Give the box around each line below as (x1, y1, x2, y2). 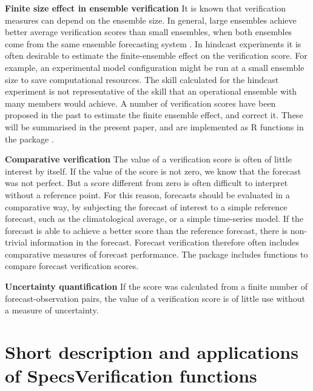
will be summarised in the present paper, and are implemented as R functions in (5, 120, 304, 133)
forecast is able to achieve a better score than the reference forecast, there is (5, 224, 288, 236)
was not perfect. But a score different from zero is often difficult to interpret (5, 176, 288, 189)
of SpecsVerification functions (5, 363, 257, 388)
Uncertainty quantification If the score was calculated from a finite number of (5, 280, 308, 293)
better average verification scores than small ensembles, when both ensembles (5, 25, 292, 38)
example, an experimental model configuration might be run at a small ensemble (5, 61, 305, 73)
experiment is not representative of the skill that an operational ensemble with (5, 85, 297, 98)
